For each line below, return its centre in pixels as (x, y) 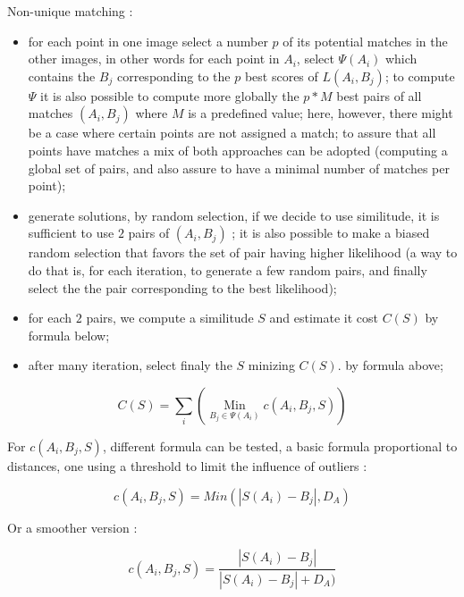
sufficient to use (71, 233)
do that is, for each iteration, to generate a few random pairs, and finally (228, 269)
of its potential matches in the (365, 41)
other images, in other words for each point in (154, 59)
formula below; (69, 335)
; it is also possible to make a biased (331, 233)
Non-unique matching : (70, 11)
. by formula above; (390, 365)
